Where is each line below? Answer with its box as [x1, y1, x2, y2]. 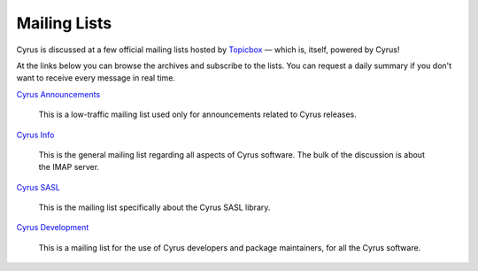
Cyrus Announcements [16, 89, 101, 99]
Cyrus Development [16, 222, 89, 233]
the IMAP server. [38, 162, 100, 173]
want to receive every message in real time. [16, 73, 176, 83]
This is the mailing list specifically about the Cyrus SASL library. [38, 202, 271, 213]
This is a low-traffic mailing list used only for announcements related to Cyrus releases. [38, 109, 358, 120]
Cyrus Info [16, 129, 55, 140]
